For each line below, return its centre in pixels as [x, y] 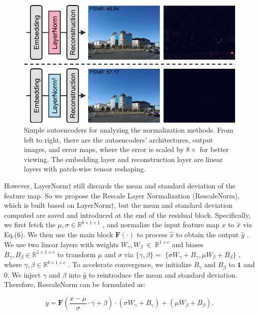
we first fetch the [30, 225]
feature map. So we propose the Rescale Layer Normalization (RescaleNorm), [122, 195]
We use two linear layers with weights [62, 244]
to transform [76, 254]
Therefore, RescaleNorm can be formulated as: [75, 284]
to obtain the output [207, 234]
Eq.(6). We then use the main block [59, 234]
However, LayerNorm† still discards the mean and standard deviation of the [120, 185]
